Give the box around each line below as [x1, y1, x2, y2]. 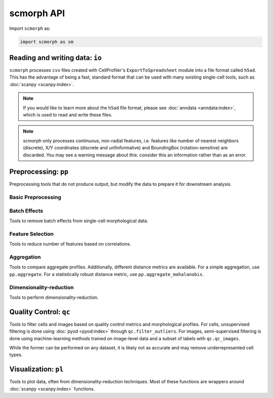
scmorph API [9, 8, 65, 19]
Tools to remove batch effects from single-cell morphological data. [9, 218, 149, 224]
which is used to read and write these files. [23, 111, 113, 117]
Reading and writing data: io [9, 53, 102, 62]
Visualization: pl [9, 365, 64, 374]
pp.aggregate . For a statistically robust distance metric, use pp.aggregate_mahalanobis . [9, 271, 204, 277]
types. [9, 352, 23, 358]
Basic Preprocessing [9, 194, 62, 201]
